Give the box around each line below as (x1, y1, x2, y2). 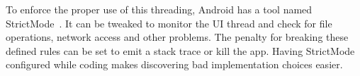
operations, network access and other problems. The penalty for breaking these (6, 30, 349, 44)
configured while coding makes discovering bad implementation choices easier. (6, 57, 343, 72)
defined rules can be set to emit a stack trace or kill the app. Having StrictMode (6, 43, 355, 58)
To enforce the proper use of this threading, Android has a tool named (6, 2, 313, 16)
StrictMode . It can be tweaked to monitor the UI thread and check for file (6, 15, 332, 30)
